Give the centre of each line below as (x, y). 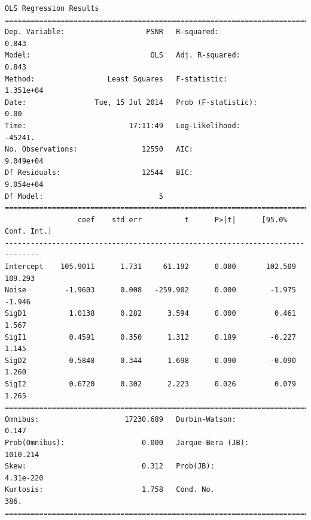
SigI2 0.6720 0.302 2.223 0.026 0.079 (150, 384)
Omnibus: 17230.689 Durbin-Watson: (121, 419)
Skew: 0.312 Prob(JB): (110, 466)
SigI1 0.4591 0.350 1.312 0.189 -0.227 (150, 337)
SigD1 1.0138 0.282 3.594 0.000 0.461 (150, 314)
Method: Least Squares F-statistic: (116, 79)
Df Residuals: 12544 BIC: (99, 173)
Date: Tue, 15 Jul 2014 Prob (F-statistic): (131, 102)
